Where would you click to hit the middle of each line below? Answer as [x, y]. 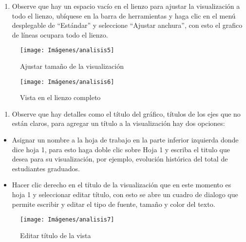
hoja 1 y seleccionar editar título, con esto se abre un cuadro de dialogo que [125, 194]
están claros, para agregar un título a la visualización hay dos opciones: [118, 123]
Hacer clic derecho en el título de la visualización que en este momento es [122, 185]
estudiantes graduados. [46, 168]
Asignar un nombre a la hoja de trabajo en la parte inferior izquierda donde [125, 140]
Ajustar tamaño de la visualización [72, 66]
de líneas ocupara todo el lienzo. [60, 34]
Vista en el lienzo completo [60, 97]
